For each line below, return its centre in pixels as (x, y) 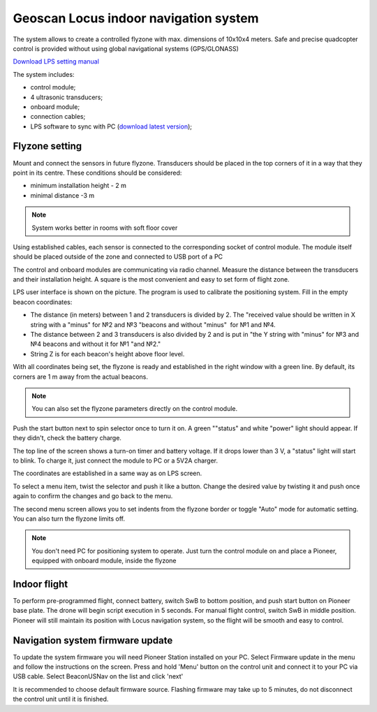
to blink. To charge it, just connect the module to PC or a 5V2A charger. (116, 460)
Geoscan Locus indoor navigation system (136, 18)
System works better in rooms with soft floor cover (105, 228)
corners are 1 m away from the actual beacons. (81, 377)
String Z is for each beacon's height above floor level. (108, 354)
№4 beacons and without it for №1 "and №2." (96, 344)
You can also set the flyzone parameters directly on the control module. (135, 409)
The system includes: (44, 74)
